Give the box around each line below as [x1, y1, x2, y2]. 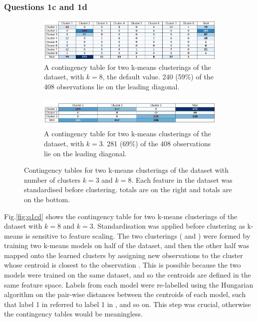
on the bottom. [24, 194, 70, 204]
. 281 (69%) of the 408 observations [102, 138, 211, 148]
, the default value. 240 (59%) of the [102, 71, 214, 82]
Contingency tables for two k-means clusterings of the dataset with [24, 165, 229, 175]
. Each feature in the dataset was [131, 174, 233, 185]
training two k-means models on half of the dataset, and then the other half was [4, 240, 250, 251]
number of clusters [24, 174, 81, 185]
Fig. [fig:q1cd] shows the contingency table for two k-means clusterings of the [4, 211, 238, 221]
